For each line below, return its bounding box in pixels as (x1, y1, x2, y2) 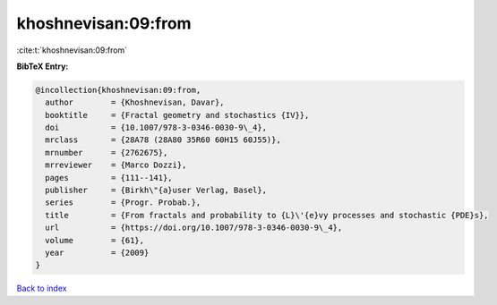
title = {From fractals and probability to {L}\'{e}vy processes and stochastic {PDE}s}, (45, 210, 489, 220)
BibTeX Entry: (16, 61, 69, 72)
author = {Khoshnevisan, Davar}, (45, 97, 225, 107)
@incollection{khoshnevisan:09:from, (35, 85, 201, 95)
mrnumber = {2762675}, (45, 148, 168, 157)
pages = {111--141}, (45, 173, 174, 182)
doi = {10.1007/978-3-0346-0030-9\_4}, (45, 123, 268, 133)
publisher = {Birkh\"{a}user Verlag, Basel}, (45, 185, 268, 196)
